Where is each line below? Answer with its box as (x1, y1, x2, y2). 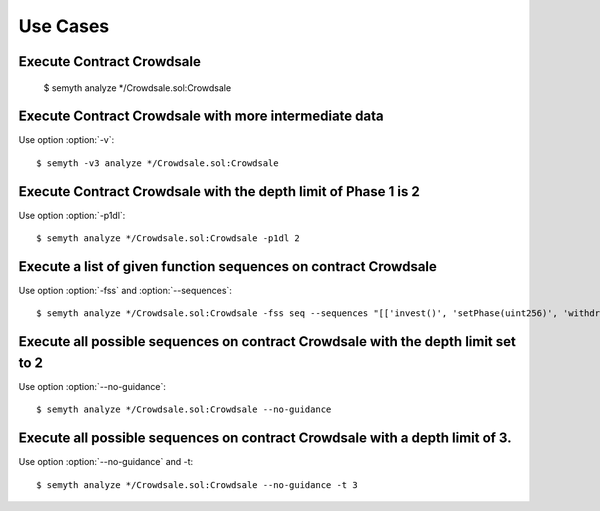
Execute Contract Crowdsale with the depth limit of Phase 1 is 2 (18, 183, 420, 200)
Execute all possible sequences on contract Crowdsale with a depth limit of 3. (18, 430, 512, 447)
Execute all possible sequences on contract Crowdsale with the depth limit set (18, 333, 517, 350)
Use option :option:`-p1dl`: (18, 209, 126, 221)
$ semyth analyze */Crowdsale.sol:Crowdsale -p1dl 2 (36, 233, 300, 244)
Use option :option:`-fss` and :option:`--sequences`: (18, 285, 232, 297)
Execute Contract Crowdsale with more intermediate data (18, 108, 384, 125)
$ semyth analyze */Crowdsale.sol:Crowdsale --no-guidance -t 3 (36, 479, 359, 490)
